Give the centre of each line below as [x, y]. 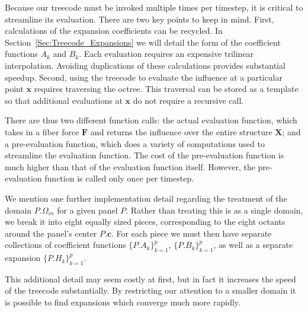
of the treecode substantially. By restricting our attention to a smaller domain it [150, 290]
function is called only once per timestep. [119, 178]
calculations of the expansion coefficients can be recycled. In [114, 31]
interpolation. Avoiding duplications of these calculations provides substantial [145, 65]
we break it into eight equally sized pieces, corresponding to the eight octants [145, 222]
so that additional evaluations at [64, 100]
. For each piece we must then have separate [192, 233]
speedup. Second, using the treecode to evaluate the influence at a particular [144, 77]
